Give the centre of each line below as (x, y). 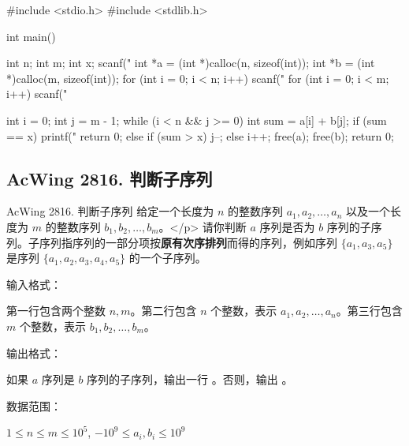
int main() (31, 36)
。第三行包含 (369, 311)
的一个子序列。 (167, 258)
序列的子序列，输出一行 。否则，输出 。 (190, 379)
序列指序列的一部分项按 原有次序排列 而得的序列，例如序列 (188, 242)
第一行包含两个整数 (56, 311)
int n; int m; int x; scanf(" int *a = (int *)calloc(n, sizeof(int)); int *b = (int (191, 63)
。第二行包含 (164, 311)
